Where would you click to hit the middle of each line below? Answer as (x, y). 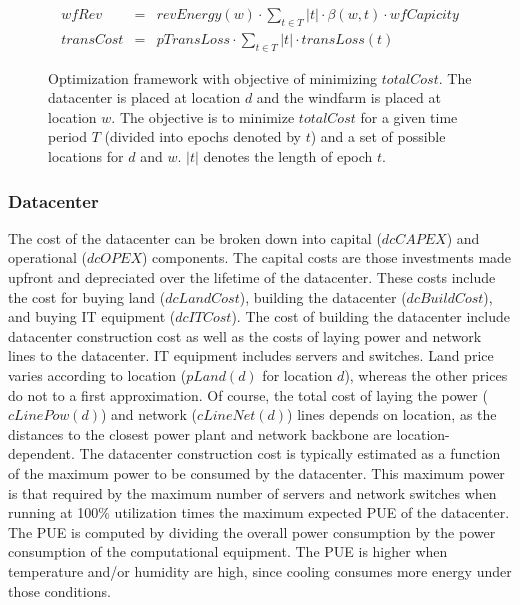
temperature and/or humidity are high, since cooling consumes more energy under (260, 570)
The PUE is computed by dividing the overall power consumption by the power (252, 531)
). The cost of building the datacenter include (370, 316)
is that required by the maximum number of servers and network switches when (252, 492)
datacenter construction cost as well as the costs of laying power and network (245, 335)
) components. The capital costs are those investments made (326, 257)
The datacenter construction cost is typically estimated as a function (290, 453)
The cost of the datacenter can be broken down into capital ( (195, 237)
